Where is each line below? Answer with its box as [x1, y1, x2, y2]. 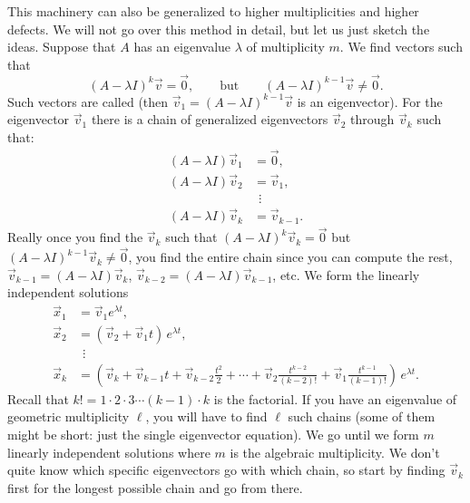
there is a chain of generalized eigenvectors [91, 110, 328, 129]
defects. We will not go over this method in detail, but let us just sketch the [7, 19, 430, 38]
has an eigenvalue [133, 37, 231, 56]
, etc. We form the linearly [272, 265, 420, 284]
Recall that [7, 389, 69, 408]
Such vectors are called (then [7, 92, 169, 111]
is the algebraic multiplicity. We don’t [230, 442, 440, 461]
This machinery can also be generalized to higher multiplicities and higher [7, 2, 419, 20]
